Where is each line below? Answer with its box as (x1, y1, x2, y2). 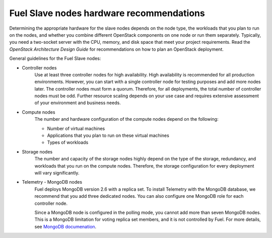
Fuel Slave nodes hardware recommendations (9, 8, 205, 19)
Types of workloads (47, 139, 89, 145)
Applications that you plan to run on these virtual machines (47, 132, 170, 138)
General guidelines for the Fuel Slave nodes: (9, 55, 101, 61)
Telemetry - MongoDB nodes (22, 179, 83, 185)
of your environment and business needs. (34, 100, 121, 106)
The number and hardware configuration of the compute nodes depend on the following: (34, 116, 219, 122)
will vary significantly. (34, 170, 80, 176)
